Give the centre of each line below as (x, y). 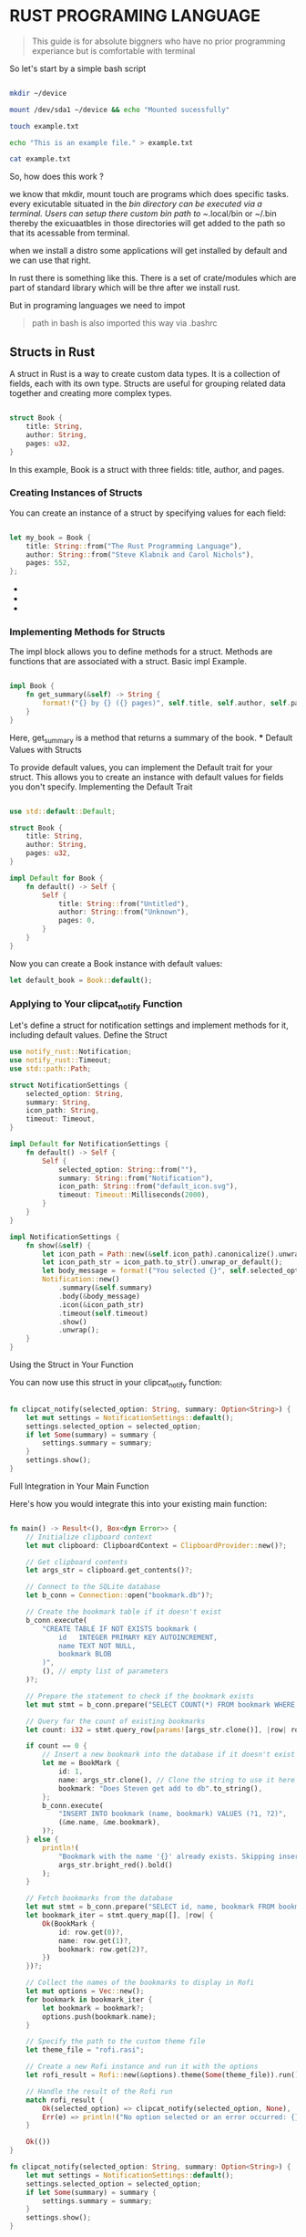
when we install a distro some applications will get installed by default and (148, 251)
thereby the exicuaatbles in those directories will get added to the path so (148, 224)
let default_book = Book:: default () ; (81, 980)
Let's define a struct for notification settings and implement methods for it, (149, 1025)
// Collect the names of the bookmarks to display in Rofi (140, 1983)
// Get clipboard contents (77, 1562)
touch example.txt (44, 126)
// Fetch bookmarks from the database (99, 1898)
